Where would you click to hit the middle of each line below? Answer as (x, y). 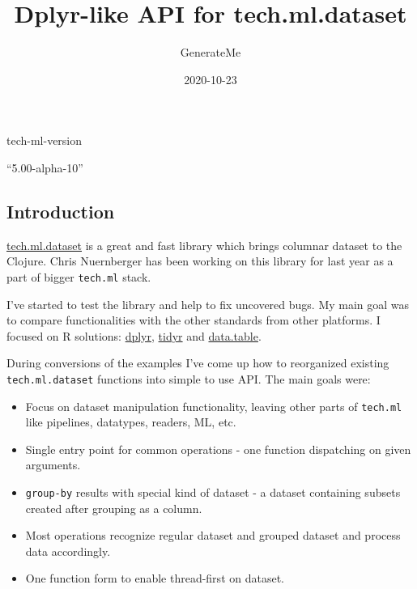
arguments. (53, 465)
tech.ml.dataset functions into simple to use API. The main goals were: (189, 378)
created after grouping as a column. (114, 508)
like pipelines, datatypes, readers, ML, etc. (131, 422)
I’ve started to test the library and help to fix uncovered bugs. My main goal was (208, 304)
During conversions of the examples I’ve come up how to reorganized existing (198, 363)
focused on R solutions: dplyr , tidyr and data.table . (134, 335)
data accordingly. (68, 551)
